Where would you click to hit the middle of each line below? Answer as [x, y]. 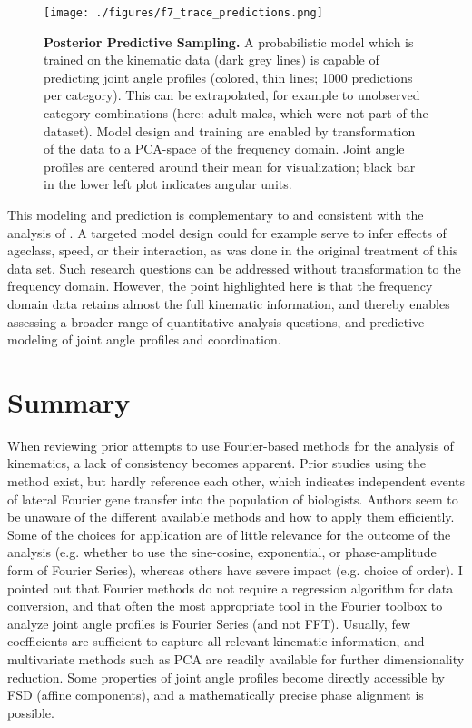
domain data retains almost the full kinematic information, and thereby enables [229, 303]
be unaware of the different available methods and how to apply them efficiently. [231, 517]
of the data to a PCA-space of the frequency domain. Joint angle [224, 149]
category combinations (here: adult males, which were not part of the [236, 113]
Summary [69, 401]
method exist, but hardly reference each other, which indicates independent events [236, 481]
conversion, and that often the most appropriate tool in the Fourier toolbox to [225, 606]
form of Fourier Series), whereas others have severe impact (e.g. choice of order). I [235, 570]
